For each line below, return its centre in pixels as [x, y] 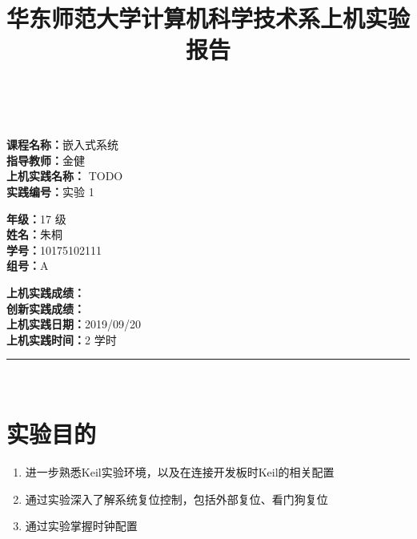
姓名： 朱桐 [34, 234]
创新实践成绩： [46, 308]
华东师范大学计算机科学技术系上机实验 [208, 18]
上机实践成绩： [46, 292]
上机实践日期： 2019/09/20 [74, 324]
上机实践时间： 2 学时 [62, 339]
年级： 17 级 [36, 218]
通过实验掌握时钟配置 [81, 526]
